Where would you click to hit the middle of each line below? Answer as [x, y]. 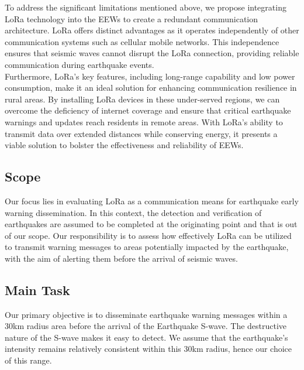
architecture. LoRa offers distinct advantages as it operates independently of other [152, 30]
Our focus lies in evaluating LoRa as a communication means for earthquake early [152, 201]
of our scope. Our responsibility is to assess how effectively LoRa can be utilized [148, 235]
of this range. [28, 360]
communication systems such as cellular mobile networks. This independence [142, 41]
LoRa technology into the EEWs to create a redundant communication [132, 18]
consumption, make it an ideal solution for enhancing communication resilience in [151, 88]
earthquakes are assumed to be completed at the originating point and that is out [151, 224]
